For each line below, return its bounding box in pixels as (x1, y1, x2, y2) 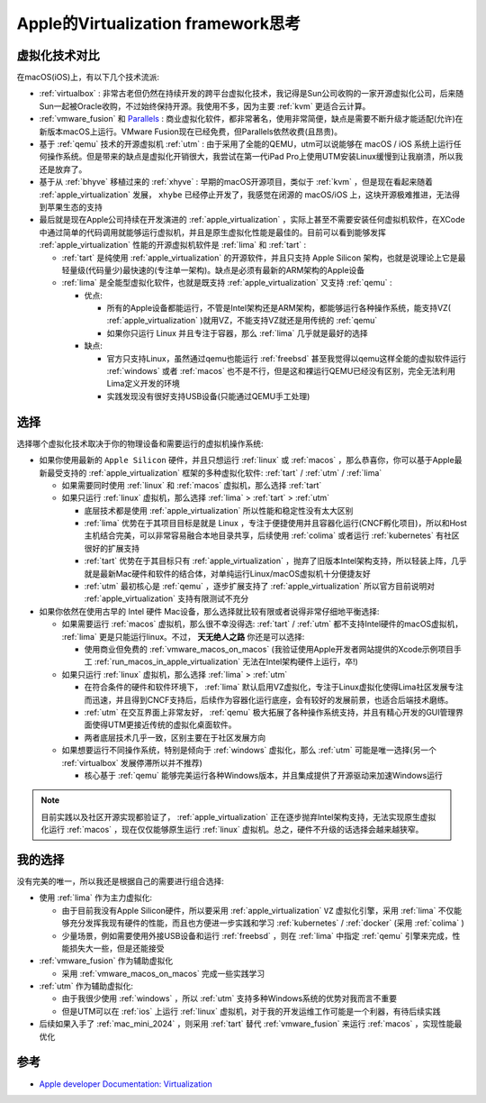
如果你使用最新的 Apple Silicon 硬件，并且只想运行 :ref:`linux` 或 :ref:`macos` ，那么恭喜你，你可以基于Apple (39, 455, 454, 466)
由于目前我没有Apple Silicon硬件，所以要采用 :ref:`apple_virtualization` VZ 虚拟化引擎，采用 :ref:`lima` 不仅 (61, 905, 454, 916)
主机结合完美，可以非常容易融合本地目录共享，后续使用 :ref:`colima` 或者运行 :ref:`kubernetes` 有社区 (84, 530, 460, 541)
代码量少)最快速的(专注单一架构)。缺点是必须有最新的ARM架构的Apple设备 (88, 264, 365, 275)
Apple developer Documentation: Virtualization (39, 1078, 213, 1089)
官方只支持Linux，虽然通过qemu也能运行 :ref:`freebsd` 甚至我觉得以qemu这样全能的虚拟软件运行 (106, 352, 467, 364)
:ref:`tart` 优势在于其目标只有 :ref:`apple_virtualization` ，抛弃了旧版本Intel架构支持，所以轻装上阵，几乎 (84, 555, 467, 567)
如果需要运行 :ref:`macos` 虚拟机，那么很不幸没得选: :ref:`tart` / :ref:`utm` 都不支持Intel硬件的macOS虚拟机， (61, 618, 463, 630)
